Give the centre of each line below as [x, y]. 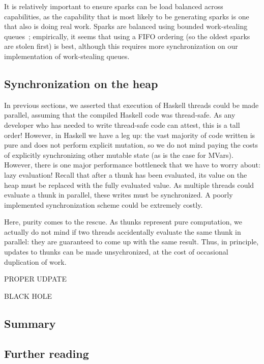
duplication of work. [35, 261]
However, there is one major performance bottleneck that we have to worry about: [132, 165]
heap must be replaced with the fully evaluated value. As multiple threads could [129, 185]
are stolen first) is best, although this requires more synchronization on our [121, 46]
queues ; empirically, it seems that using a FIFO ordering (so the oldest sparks [127, 36]
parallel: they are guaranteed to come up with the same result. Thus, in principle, [131, 242]
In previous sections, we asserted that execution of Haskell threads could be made [131, 105]
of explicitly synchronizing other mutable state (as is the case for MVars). [119, 155]
